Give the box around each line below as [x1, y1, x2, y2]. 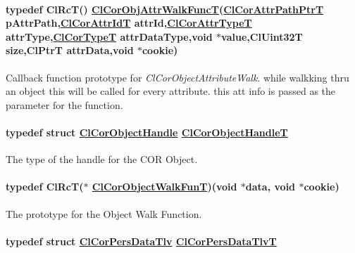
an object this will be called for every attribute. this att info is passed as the [6, 84, 336, 98]
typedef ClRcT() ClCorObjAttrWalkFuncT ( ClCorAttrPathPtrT [6, 1, 324, 16]
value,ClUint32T [221, 29, 303, 44]
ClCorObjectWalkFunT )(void [92, 179, 237, 194]
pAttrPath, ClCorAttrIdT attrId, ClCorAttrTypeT [6, 15, 252, 30]
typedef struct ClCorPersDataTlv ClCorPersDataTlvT [6, 233, 277, 248]
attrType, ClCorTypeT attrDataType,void [6, 29, 213, 44]
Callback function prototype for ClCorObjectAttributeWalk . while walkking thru [6, 70, 349, 84]
